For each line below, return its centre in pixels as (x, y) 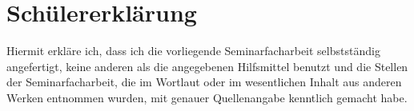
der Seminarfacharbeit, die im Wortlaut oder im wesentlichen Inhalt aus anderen (204, 82)
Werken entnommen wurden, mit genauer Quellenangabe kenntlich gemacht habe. (207, 97)
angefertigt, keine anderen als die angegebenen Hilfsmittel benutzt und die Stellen (207, 66)
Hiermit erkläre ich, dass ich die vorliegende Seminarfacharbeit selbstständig (193, 51)
